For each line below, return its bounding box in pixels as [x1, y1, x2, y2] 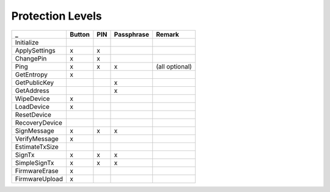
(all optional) [156, 62, 193, 70]
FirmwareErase [15, 166, 59, 175]
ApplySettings [15, 46, 56, 54]
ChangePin [15, 54, 47, 62]
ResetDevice [15, 110, 52, 119]
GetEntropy [15, 70, 48, 79]
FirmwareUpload [15, 174, 64, 183]
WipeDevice [15, 94, 50, 103]
